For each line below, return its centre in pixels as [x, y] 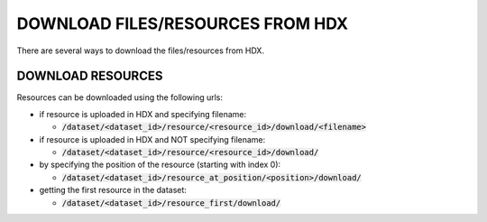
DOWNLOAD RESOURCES [90, 76]
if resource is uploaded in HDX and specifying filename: [143, 114]
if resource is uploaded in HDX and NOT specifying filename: [152, 139]
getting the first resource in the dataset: [113, 190]
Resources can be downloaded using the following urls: [120, 97]
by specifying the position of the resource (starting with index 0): [160, 165]
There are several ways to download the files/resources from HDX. [141, 51]
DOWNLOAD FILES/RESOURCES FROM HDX [183, 23]
